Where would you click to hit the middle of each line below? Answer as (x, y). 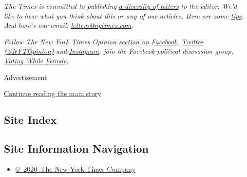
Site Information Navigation (76, 148)
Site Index (30, 120)
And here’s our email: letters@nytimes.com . (69, 25)
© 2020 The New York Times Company (75, 168)
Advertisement (26, 77)
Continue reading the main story (53, 93)
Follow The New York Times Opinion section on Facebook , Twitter (104, 41)
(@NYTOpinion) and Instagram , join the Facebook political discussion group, (119, 51)
